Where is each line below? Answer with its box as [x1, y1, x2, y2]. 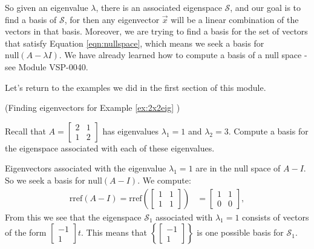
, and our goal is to [230, 1, 301, 13]
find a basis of [5, 13, 57, 25]
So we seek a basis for [5, 173, 85, 186]
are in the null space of [195, 162, 281, 174]
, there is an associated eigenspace [96, 1, 222, 13]
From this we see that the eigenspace [5, 210, 142, 223]
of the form [5, 226, 47, 239]
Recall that [5, 124, 46, 137]
